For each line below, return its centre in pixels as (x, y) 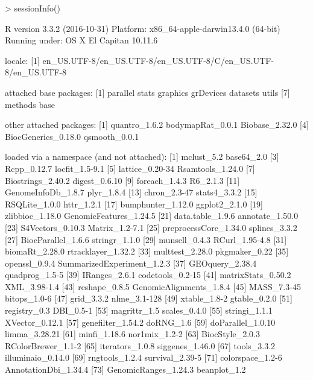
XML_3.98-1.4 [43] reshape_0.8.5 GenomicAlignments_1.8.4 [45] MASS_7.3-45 (153, 286)
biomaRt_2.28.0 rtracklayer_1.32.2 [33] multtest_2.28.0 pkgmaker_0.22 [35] (147, 251)
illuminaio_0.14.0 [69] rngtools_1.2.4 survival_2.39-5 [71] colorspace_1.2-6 (144, 357)
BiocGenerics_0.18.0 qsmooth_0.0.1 (72, 136)
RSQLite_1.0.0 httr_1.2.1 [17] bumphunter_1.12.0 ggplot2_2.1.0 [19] (134, 204)
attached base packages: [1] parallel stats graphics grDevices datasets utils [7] (147, 92)
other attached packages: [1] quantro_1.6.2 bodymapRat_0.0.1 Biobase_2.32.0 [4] (157, 125)
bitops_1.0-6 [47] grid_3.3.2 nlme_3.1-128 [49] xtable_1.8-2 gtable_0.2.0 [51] (149, 298)
